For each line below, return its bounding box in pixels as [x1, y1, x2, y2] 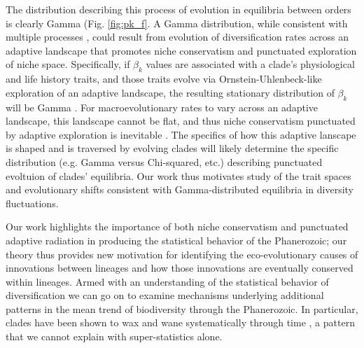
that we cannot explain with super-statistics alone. [6, 329, 223, 344]
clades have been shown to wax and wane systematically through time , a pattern [6, 315, 355, 330]
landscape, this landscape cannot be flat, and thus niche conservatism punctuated [6, 113, 356, 128]
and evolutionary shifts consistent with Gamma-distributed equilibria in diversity [6, 182, 353, 197]
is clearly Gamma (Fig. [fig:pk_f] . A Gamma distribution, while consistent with [6, 15, 348, 30]
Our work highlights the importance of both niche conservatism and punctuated [6, 219, 349, 234]
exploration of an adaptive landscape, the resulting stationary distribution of [6, 85, 335, 99]
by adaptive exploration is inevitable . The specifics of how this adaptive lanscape [6, 127, 356, 141]
